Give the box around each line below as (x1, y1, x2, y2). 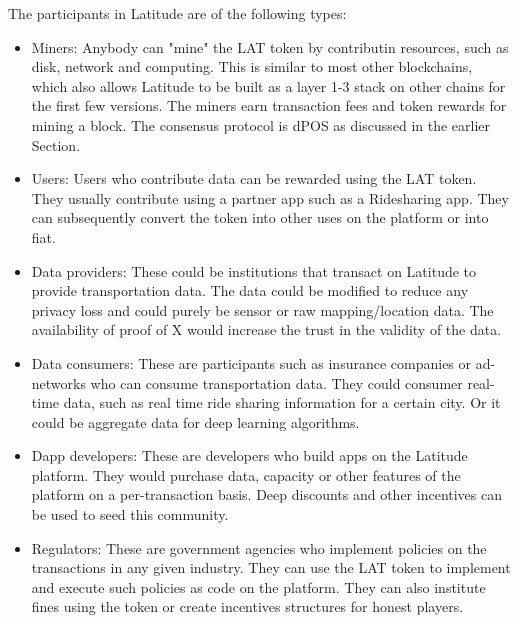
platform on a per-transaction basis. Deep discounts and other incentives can (31, 484, 502, 505)
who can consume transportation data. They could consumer (90, 372, 463, 393)
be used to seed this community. (31, 504, 229, 525)
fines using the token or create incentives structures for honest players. (31, 596, 464, 617)
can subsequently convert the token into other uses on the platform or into (31, 207, 489, 228)
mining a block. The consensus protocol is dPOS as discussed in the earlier (31, 114, 491, 135)
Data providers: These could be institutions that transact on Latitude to (31, 260, 477, 281)
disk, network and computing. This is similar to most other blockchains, (31, 56, 473, 77)
